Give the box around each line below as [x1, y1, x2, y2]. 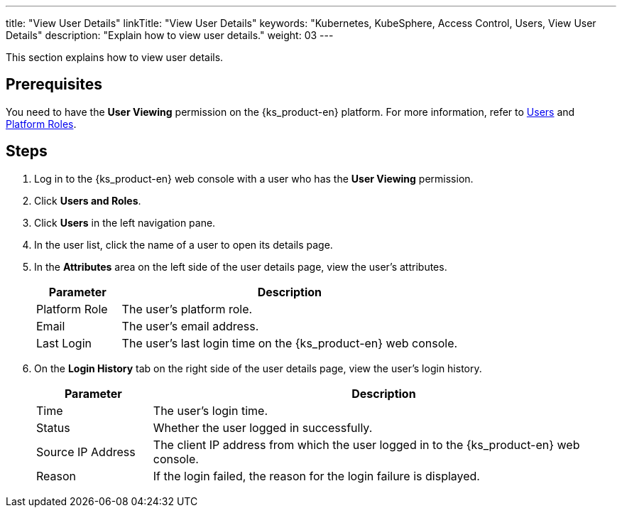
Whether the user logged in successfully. [153, 420, 373, 435]
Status [36, 420, 70, 435]
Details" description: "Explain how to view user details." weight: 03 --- [6, 29, 334, 41]
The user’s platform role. [121, 301, 253, 316]
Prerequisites [6, 75, 102, 94]
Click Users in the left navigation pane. [34, 216, 216, 229]
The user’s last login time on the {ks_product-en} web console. [121, 335, 458, 350]
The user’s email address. [121, 318, 259, 333]
